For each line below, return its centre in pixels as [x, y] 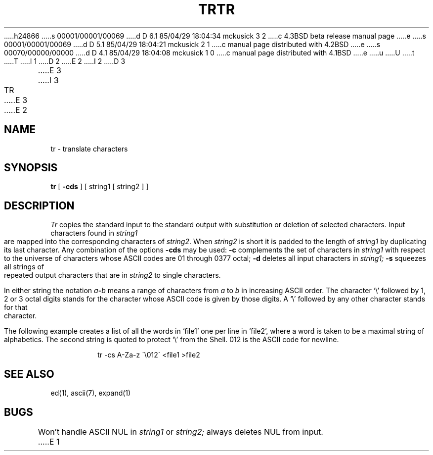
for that [16, 307]
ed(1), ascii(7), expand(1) [91, 393]
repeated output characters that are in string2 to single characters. [112, 275]
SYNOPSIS [31, 168]
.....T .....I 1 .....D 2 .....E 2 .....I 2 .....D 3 [65, 61]
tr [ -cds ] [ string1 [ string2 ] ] [100, 187]
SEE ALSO [29, 374]
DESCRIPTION [39, 205]
